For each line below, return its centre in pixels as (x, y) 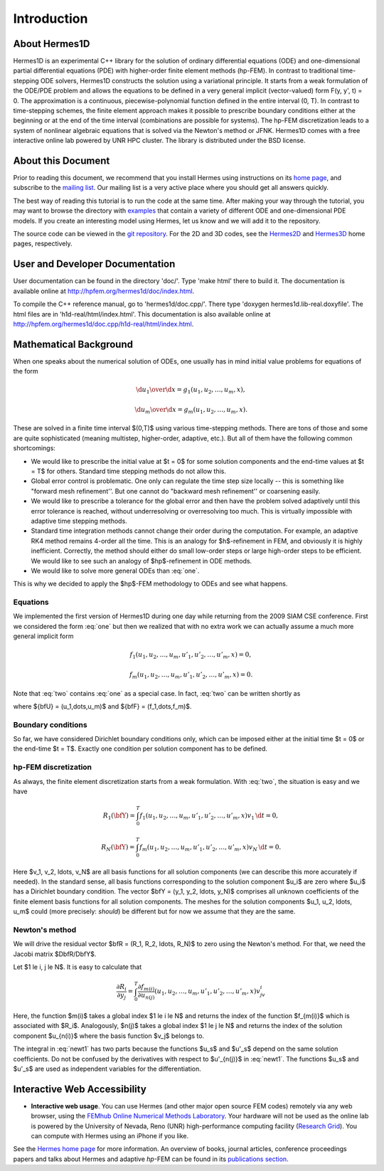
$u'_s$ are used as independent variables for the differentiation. (107, 1069)
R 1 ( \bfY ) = (119, 816)
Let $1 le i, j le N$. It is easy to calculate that (78, 967)
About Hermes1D (52, 44)
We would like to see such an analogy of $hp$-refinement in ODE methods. (142, 561)
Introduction (50, 18)
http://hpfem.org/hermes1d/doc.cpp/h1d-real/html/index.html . (103, 324)
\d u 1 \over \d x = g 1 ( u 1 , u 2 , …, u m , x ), (190, 391)
